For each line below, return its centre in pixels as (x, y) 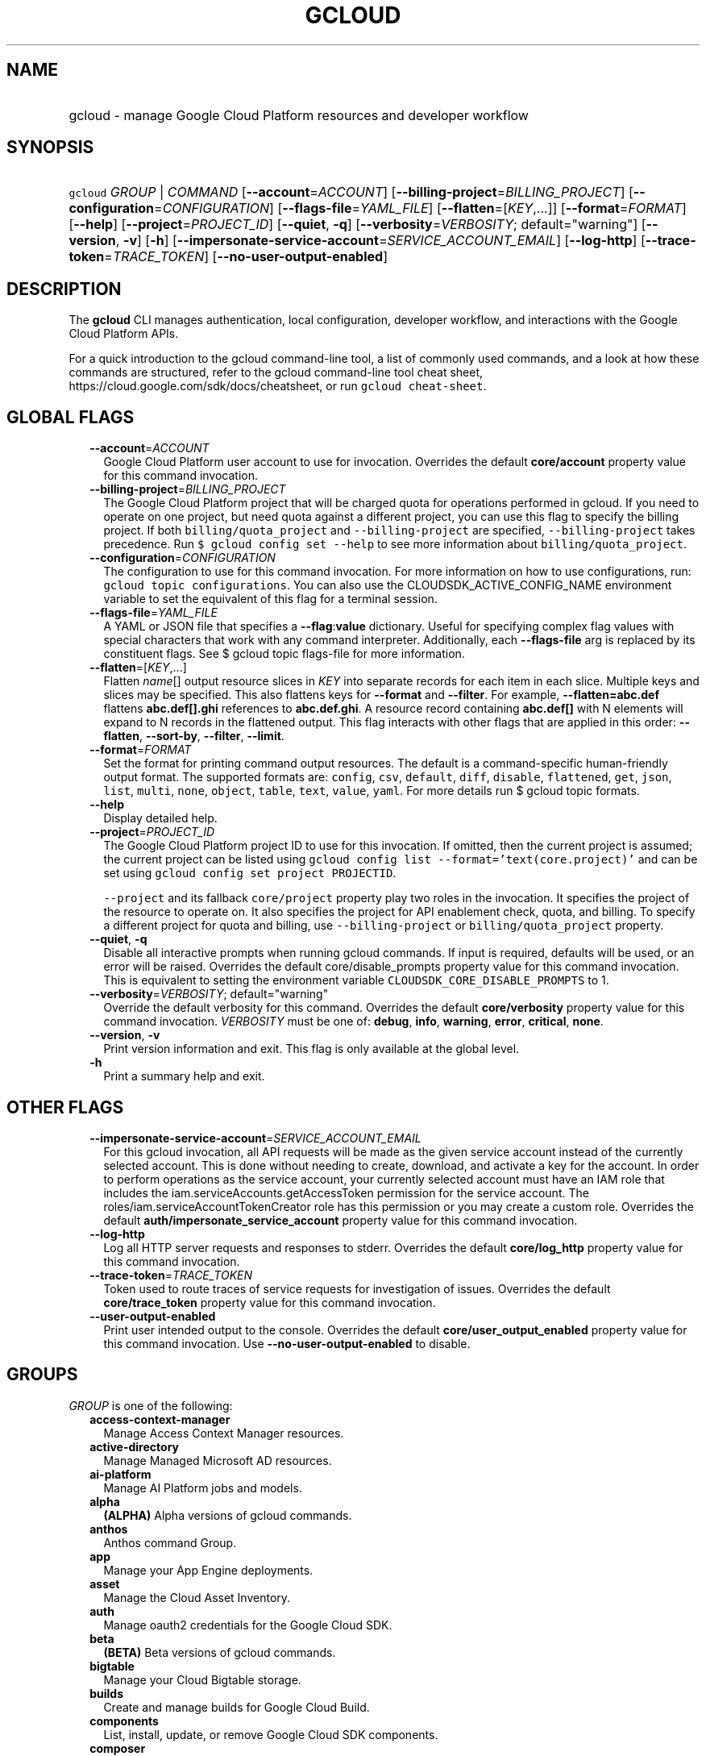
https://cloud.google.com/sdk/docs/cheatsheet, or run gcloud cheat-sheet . (278, 386)
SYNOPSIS (50, 148)
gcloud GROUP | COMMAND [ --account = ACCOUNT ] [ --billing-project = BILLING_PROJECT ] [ (351, 192)
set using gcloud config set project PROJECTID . (250, 873)
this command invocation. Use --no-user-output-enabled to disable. (287, 1343)
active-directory (134, 1446)
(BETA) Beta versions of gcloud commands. (220, 1652)
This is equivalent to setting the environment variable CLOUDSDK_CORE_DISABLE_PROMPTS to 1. (356, 980)
